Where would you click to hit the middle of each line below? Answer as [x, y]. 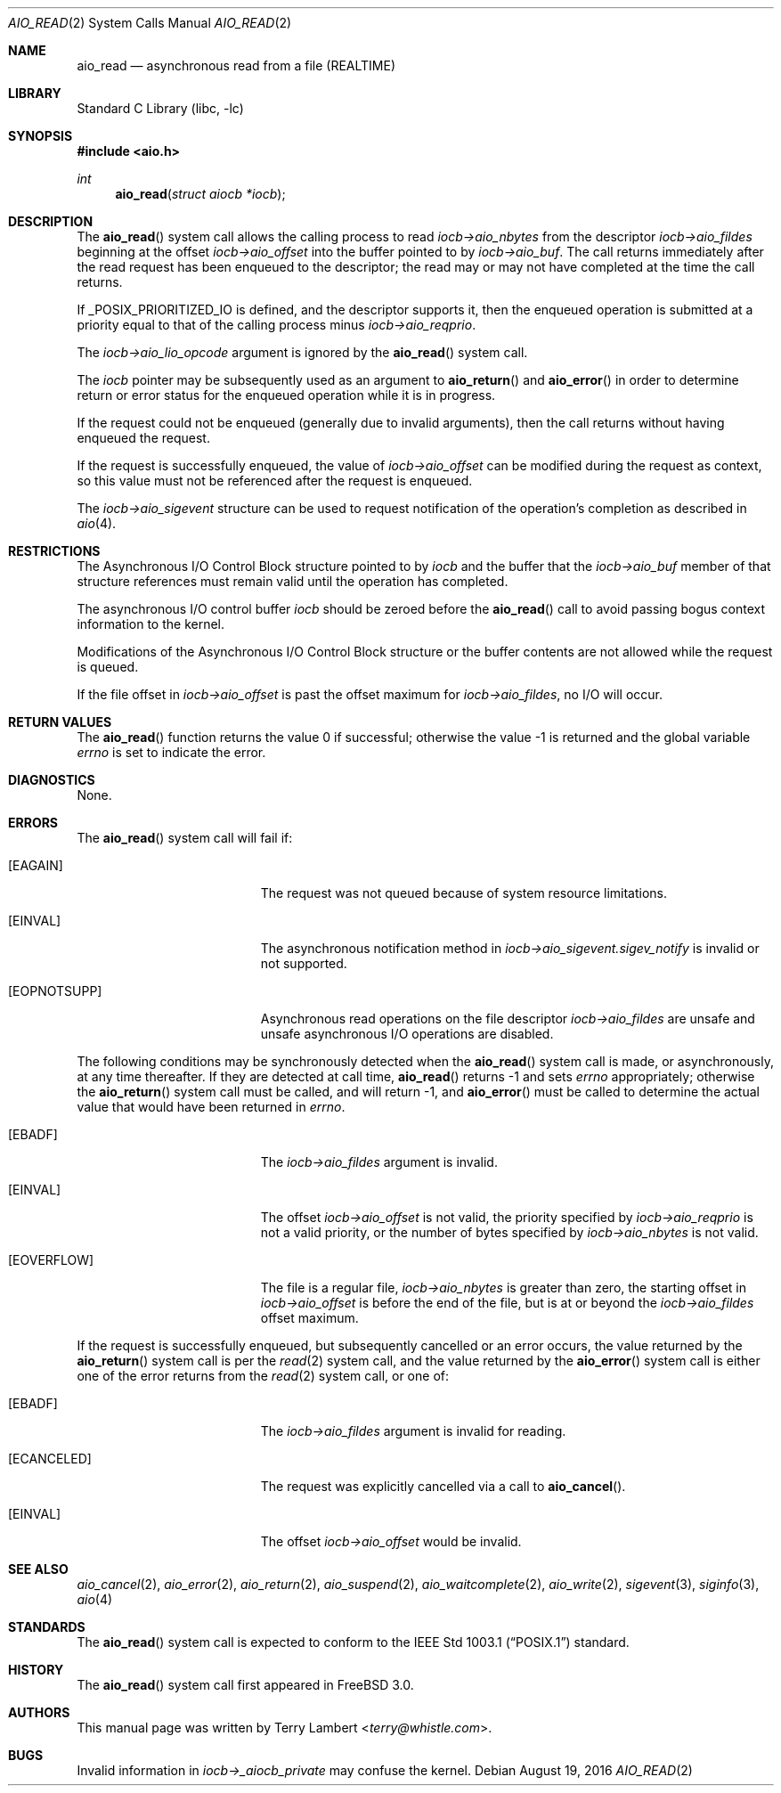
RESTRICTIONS [54, 551]
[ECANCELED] [50, 1459]
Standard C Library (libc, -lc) [160, 108]
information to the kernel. [151, 624]
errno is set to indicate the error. [171, 752]
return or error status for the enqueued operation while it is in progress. [286, 395]
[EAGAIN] [36, 865]
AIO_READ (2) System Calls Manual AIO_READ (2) [150, 23]
